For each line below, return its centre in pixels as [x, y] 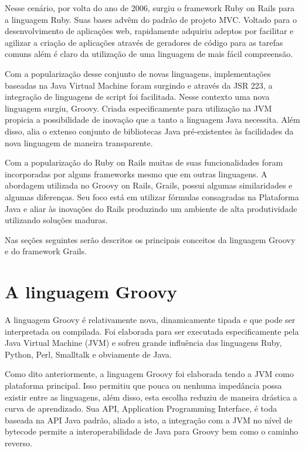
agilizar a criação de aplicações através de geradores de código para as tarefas [144, 42]
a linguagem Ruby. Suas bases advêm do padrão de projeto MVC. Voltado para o [151, 19]
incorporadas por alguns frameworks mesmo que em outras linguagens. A [136, 174]
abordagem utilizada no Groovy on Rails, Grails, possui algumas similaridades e [149, 185]
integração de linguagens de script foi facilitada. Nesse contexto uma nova [137, 97]
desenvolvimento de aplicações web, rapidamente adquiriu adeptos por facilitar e [149, 31]
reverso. [18, 442]
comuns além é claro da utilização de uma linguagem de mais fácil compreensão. [149, 54]
